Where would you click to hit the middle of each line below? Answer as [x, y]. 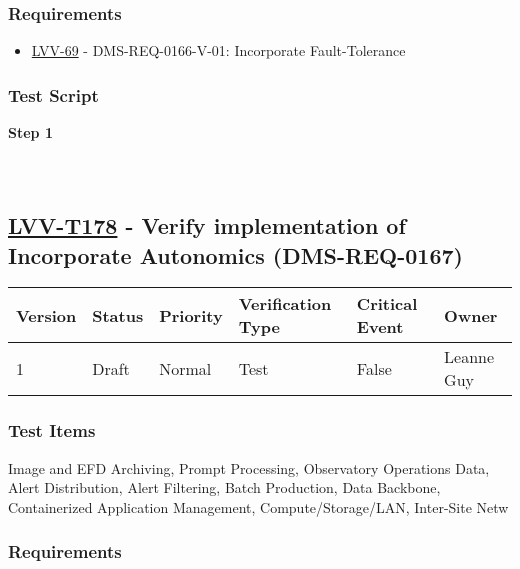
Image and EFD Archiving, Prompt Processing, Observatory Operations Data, [249, 467]
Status [118, 315]
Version [46, 315]
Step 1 [30, 132]
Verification [285, 304]
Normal [185, 368]
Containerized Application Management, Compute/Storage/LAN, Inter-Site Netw [258, 506]
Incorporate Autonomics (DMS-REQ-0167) [235, 254]
